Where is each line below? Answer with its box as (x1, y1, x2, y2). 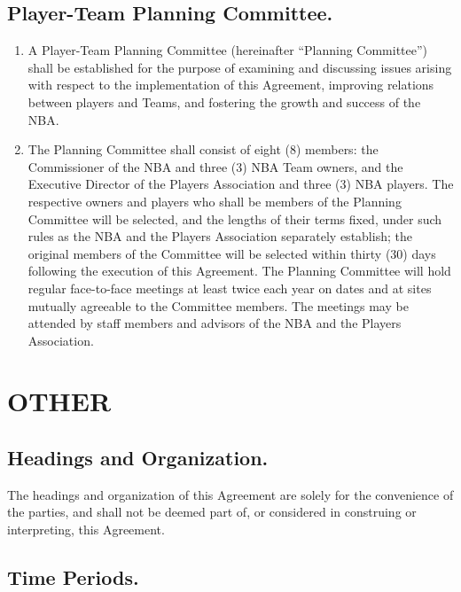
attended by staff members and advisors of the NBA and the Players (27, 314, 402, 332)
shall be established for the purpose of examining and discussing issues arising (27, 58, 452, 76)
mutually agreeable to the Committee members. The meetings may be (27, 296, 409, 315)
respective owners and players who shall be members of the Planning (27, 191, 402, 210)
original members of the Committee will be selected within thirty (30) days (27, 244, 436, 262)
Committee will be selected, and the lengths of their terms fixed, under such (27, 209, 442, 228)
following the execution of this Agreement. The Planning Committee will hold (27, 261, 451, 280)
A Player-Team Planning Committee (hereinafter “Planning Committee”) (27, 41, 428, 59)
